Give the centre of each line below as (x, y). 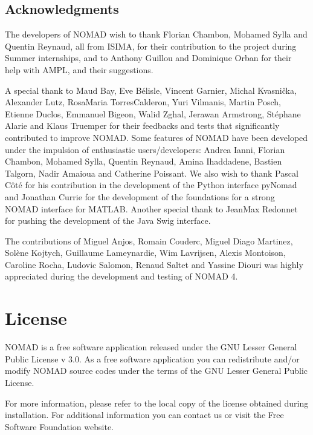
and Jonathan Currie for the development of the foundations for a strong (140, 196)
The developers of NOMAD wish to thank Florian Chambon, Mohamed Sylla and (156, 34)
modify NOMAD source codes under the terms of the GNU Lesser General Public (156, 371)
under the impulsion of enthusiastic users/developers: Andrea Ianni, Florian (145, 149)
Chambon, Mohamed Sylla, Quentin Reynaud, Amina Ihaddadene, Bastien (144, 161)
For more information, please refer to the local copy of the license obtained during (157, 403)
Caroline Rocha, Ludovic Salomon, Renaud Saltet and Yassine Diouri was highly (154, 264)
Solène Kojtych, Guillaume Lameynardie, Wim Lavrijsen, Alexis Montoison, (145, 253)
